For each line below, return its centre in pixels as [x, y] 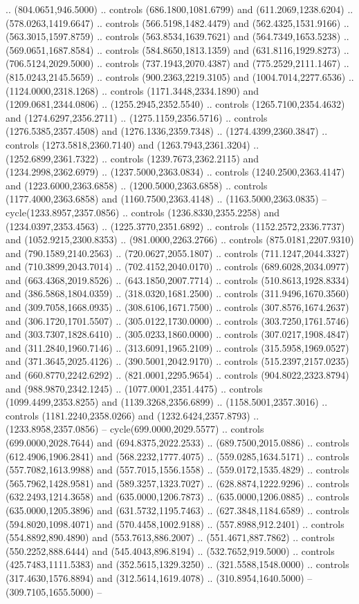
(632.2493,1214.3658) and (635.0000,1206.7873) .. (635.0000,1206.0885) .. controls [177, 497]
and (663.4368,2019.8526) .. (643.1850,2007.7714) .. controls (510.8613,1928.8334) [177, 280]
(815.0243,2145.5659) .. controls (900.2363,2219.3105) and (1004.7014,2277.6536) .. [180, 76]
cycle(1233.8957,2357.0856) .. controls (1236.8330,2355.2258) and [143, 212]
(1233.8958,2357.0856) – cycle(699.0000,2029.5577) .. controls [135, 429]
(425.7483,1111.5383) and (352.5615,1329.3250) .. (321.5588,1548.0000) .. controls [177, 564]
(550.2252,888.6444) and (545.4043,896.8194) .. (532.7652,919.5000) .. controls [170, 550]
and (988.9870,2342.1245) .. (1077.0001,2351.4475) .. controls [134, 388]
